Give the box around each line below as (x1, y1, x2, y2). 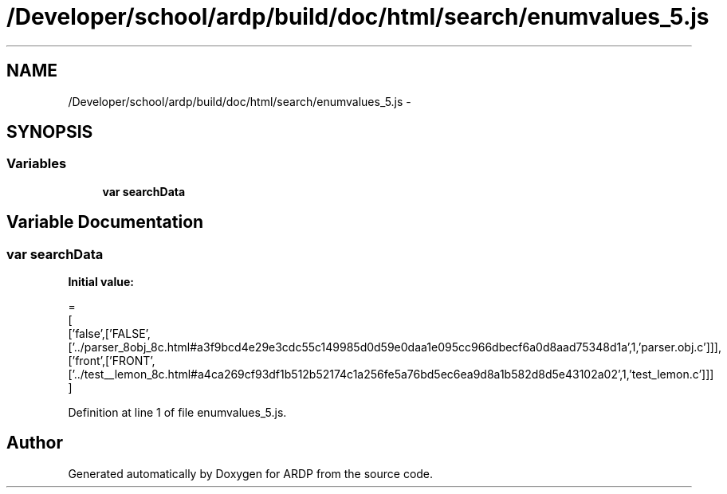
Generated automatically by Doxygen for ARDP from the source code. (68, 466, 434, 480)
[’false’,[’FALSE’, (68, 327, 151, 341)
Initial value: (68, 275, 134, 289)
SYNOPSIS (6, 122, 93, 143)
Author (6, 433, 63, 453)
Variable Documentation (6, 212, 204, 233)
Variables (6, 155, 67, 172)
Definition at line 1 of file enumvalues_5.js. (68, 406, 287, 420)
